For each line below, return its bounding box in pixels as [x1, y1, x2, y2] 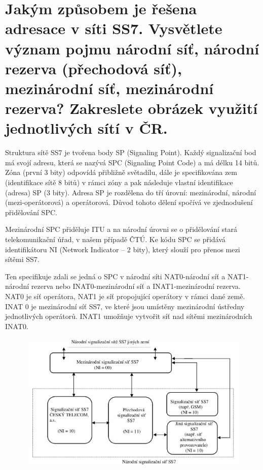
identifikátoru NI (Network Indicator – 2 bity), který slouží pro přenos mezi [5, 244, 240, 254]
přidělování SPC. [5, 207, 57, 217]
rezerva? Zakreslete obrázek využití [5, 98, 258, 119]
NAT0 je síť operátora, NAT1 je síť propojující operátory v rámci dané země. [5, 290, 245, 301]
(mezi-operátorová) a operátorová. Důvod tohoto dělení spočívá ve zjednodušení [5, 197, 253, 208]
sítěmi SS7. [5, 254, 40, 265]
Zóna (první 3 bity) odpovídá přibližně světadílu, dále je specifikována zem [5, 167, 237, 178]
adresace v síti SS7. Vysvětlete [5, 18, 222, 39]
